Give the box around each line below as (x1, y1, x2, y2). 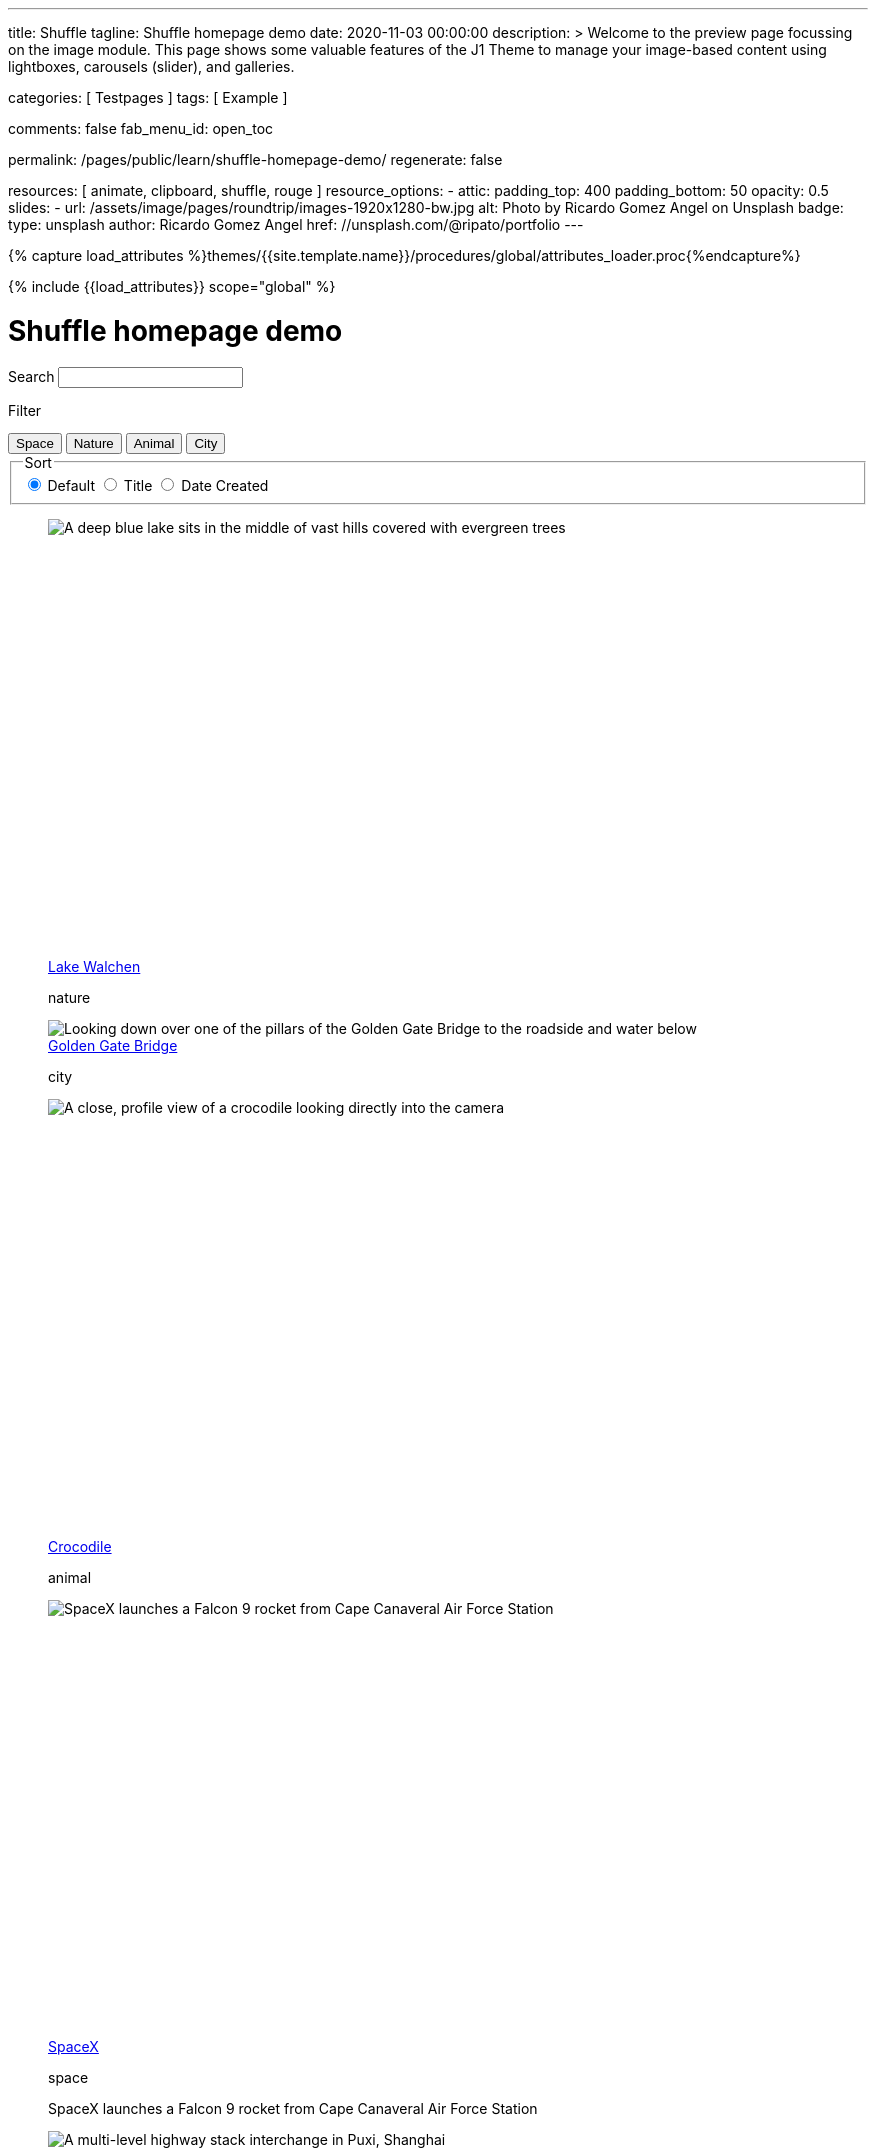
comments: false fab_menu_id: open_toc (8, 120, 274, 137)
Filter (8, 401, 42, 419)
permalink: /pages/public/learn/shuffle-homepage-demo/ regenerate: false (8, 151, 503, 168)
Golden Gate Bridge (48, 1036, 178, 1054)
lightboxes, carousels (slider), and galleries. (8, 58, 295, 75)
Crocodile (48, 1537, 112, 1555)
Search (8, 367, 55, 385)
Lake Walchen (48, 957, 141, 975)
